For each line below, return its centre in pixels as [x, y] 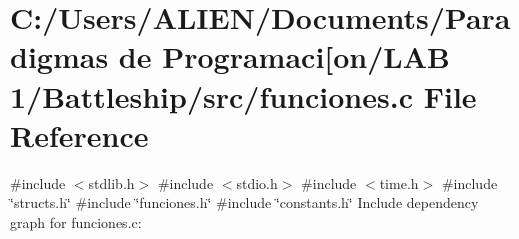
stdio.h [257, 182]
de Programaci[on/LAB [284, 56]
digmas [59, 56]
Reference [79, 134]
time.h [399, 182]
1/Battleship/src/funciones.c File [243, 95]
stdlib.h [111, 182]
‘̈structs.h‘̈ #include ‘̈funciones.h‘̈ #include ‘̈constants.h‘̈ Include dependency [244, 202]
